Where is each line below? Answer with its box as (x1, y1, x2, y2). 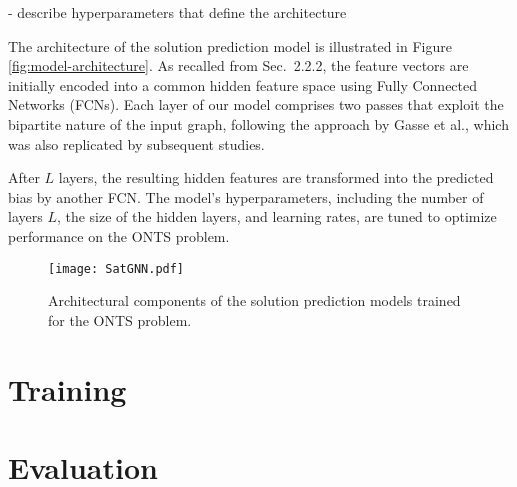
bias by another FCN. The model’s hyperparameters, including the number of (8, 186, 484, 207)
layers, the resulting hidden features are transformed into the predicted (58, 167, 494, 188)
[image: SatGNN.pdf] (48, 261, 185, 276)
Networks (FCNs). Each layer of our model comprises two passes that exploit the (8, 94, 504, 115)
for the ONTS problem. (48, 309, 192, 330)
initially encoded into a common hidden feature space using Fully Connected (8, 74, 478, 95)
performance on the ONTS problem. (8, 225, 230, 246)
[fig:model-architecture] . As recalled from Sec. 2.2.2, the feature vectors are (8, 55, 469, 76)
